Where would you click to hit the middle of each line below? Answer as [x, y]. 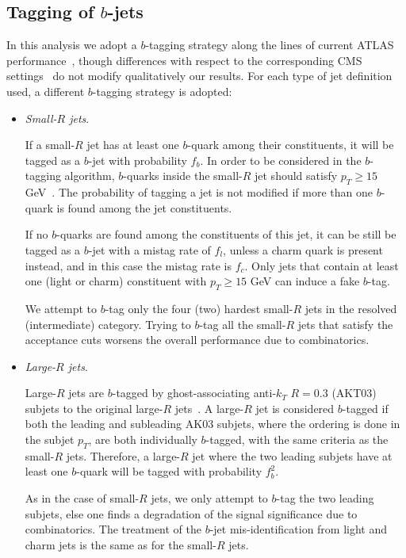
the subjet [50, 440]
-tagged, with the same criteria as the [297, 440]
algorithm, [90, 176]
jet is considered [295, 408]
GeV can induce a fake [305, 281]
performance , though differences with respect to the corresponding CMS [184, 60]
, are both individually [143, 440]
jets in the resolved [351, 308]
